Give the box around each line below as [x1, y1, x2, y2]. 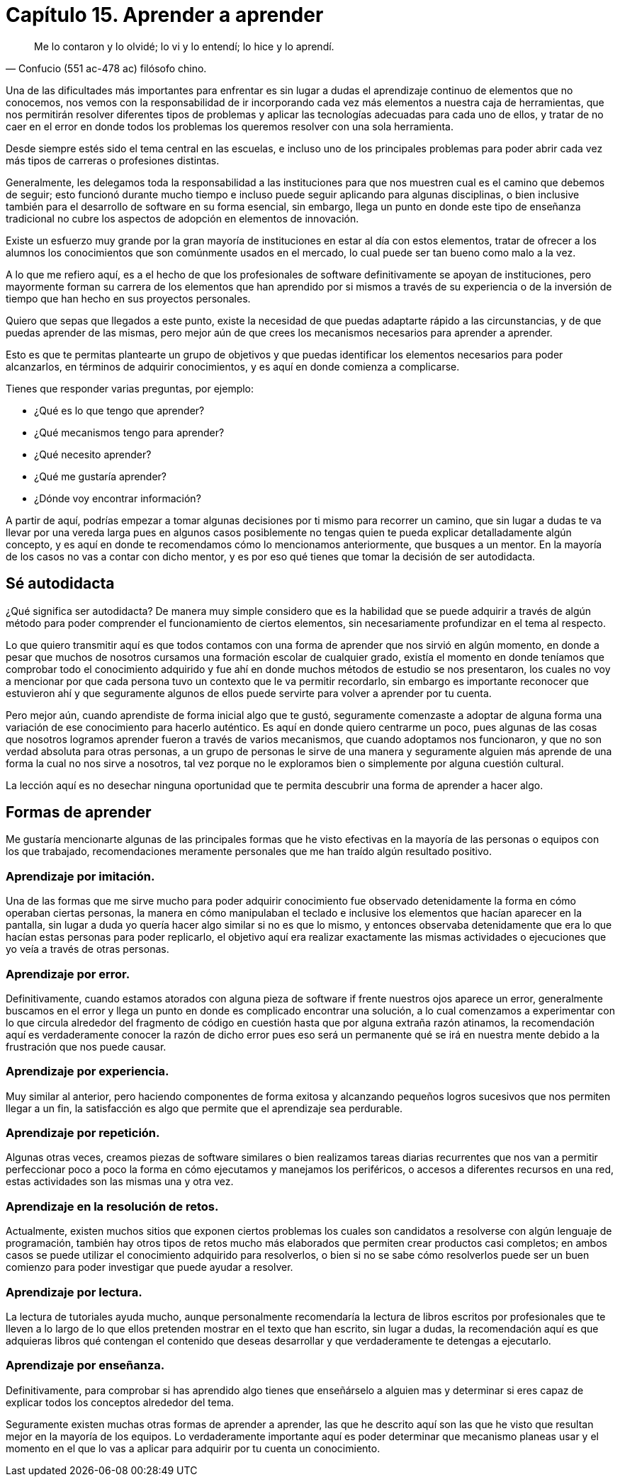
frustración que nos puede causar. [6, 1040, 167, 1053]
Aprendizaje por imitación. [6, 869, 155, 883]
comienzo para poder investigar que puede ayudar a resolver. [6, 1261, 293, 1274]
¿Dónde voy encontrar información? [34, 492, 201, 504]
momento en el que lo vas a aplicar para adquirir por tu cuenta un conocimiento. [6, 1442, 381, 1454]
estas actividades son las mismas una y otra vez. [6, 1175, 234, 1188]
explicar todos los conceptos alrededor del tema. [6, 1396, 235, 1408]
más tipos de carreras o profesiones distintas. [6, 154, 220, 166]
